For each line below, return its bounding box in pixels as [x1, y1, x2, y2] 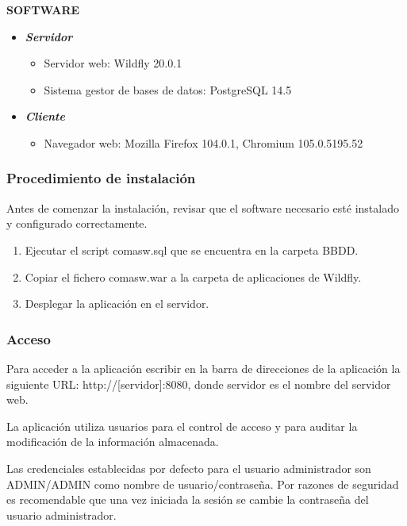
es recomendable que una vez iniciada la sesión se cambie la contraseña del [6, 491, 369, 508]
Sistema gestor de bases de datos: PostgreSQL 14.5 [44, 81, 292, 98]
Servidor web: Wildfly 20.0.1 [44, 55, 182, 71]
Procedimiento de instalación [6, 168, 196, 188]
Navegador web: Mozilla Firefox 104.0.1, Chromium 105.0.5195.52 [44, 134, 363, 151]
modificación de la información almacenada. [6, 433, 219, 450]
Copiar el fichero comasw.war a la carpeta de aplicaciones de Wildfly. [25, 268, 362, 285]
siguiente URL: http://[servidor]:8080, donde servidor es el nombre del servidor [6, 375, 391, 392]
